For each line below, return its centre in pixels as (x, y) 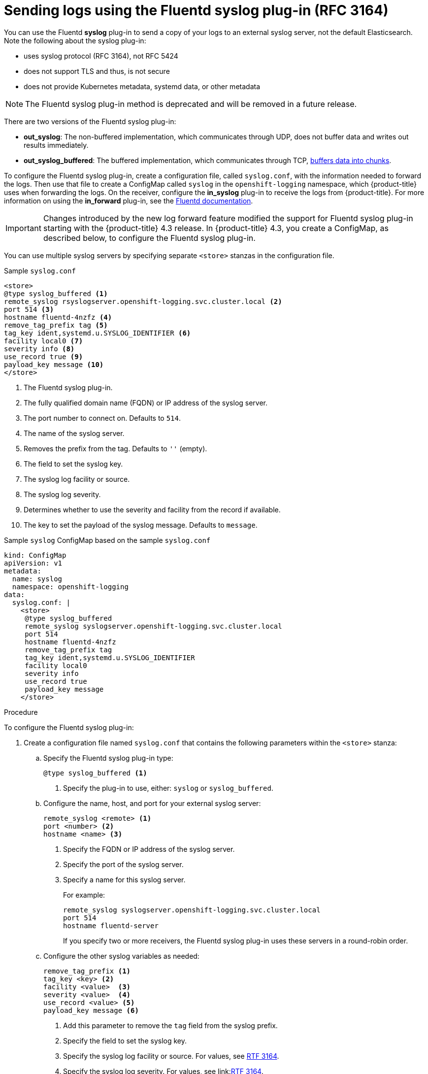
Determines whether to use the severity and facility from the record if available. (152, 509)
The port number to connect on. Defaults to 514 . (102, 418)
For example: (84, 895)
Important (23, 228)
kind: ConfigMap (35, 555)
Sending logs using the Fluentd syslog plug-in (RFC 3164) (196, 10)
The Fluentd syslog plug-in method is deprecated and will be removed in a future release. (191, 104)
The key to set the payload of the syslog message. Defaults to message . (141, 525)
